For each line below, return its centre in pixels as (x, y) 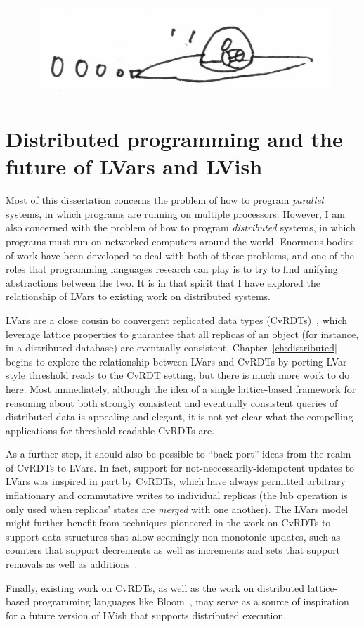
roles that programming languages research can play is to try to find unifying (172, 269)
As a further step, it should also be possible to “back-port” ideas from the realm (178, 454)
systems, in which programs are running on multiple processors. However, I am (175, 213)
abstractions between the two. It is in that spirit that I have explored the (163, 282)
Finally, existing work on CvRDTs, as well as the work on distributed (155, 587)
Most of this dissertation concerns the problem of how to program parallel (165, 200)
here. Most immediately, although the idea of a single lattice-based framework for (181, 388)
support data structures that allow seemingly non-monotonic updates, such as (173, 536)
